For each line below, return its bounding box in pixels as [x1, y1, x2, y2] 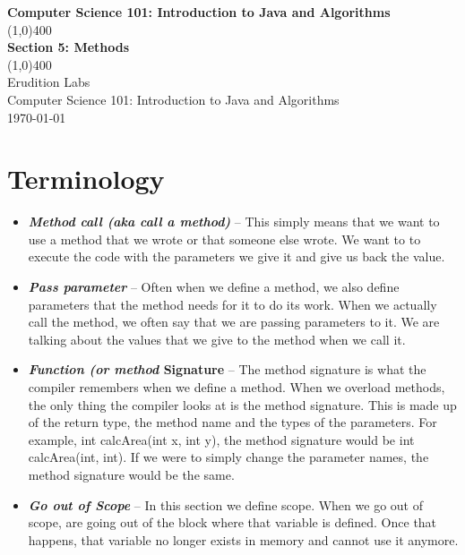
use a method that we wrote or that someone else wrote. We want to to [28, 229, 421, 248]
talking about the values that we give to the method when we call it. [28, 329, 406, 348]
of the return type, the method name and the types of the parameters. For [28, 413, 437, 431]
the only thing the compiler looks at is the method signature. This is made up [28, 395, 457, 414]
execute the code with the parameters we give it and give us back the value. [28, 247, 445, 266]
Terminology [7, 160, 165, 197]
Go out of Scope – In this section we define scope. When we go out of [28, 495, 423, 514]
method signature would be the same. [28, 465, 235, 483]
